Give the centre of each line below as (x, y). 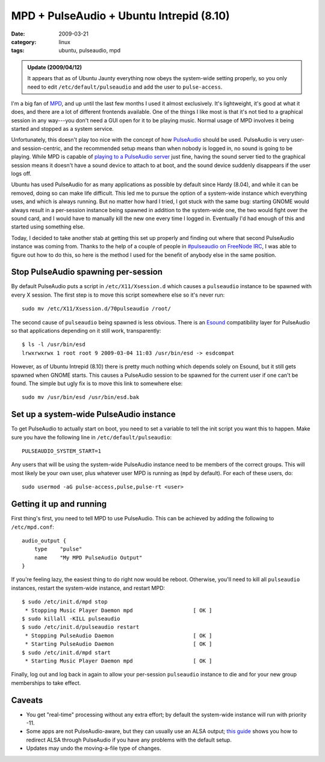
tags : (18, 51)
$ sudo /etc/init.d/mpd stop (65, 602)
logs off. (21, 174)
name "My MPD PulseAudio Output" (88, 557)
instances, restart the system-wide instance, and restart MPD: (88, 588)
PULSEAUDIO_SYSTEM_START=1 (62, 451)
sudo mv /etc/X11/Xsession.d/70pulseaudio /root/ (97, 309)
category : (24, 42)
